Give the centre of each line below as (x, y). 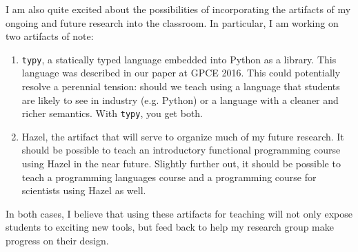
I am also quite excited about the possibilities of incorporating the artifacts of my (178, 9)
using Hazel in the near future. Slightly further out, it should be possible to (181, 164)
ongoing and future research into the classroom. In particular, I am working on (172, 22)
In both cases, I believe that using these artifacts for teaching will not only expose (179, 213)
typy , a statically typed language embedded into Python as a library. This (179, 59)
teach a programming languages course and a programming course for (169, 177)
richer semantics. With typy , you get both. (112, 113)
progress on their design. (57, 241)
